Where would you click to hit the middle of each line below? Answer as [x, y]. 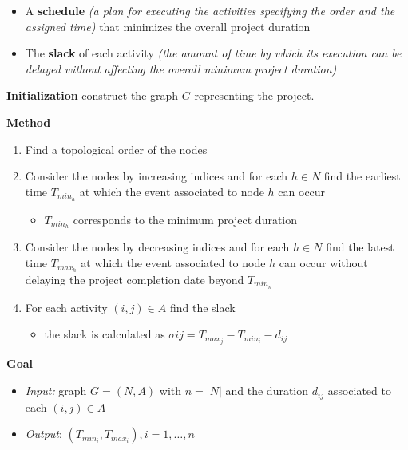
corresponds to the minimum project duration [185, 219]
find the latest [360, 247]
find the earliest [362, 176]
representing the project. [254, 95]
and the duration [267, 391]
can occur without [323, 263]
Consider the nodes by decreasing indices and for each [157, 247]
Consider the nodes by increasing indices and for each [156, 176]
